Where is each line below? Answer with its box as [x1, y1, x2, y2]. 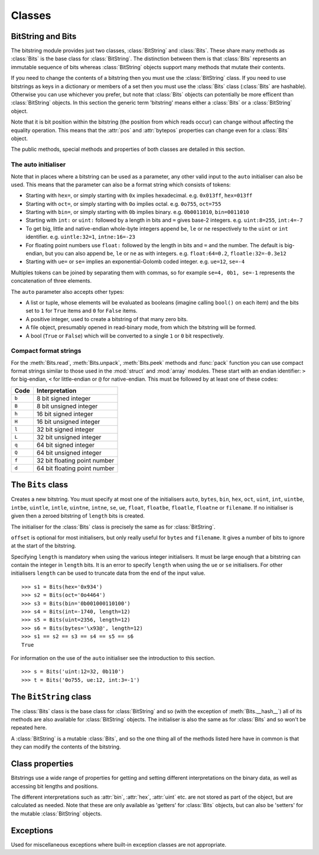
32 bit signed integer [36, 425, 95, 433]
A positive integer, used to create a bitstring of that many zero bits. [25, 315, 188, 322]
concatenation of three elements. [11, 277, 92, 284]
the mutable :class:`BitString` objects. [11, 810, 102, 817]
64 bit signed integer [36, 441, 95, 449]
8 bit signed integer [36, 394, 91, 402]
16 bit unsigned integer [36, 417, 100, 426]
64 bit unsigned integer [36, 448, 102, 456]
